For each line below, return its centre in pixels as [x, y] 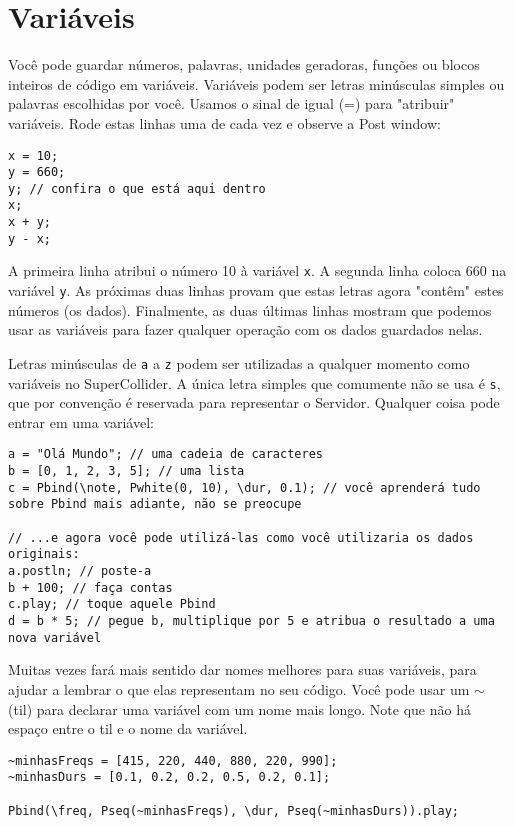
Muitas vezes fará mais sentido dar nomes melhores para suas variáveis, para [242, 669]
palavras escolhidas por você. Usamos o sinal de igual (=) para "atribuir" [231, 103]
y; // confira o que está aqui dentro [137, 188]
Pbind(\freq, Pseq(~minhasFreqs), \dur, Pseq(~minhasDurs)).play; [234, 810]
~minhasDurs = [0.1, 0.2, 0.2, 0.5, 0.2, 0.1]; [169, 777]
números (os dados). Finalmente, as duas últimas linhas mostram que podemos [250, 309]
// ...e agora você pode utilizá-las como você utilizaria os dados [241, 537]
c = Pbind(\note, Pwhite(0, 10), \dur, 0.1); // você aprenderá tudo [244, 487]
